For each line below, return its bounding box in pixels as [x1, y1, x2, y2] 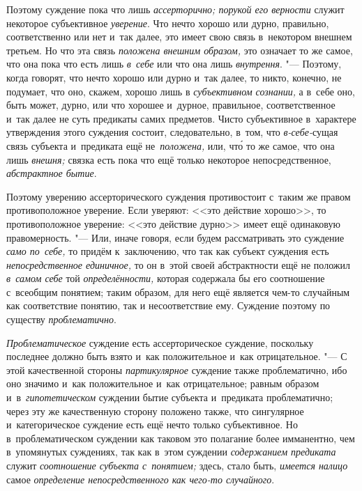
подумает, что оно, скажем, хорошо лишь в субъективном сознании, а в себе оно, [6, 84, 355, 98]
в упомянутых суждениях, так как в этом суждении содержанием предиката [6, 444, 336, 459]
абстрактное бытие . [6, 166, 97, 180]
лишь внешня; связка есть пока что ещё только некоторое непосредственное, [6, 152, 331, 166]
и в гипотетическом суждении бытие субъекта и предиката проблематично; [6, 390, 333, 405]
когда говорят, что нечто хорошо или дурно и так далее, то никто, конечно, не [6, 70, 342, 84]
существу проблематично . [6, 312, 116, 327]
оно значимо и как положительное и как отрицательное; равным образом [6, 376, 319, 391]
